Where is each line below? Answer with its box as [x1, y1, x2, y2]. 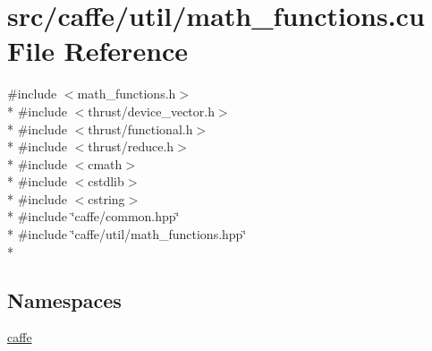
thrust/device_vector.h [88, 101, 215, 120]
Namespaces [7, 286, 122, 313]
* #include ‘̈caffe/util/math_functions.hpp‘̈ [7, 225, 247, 244]
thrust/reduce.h [88, 137, 174, 156]
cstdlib [88, 172, 124, 191]
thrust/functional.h [88, 119, 193, 138]
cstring [88, 189, 125, 208]
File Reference [7, 32, 189, 69]
